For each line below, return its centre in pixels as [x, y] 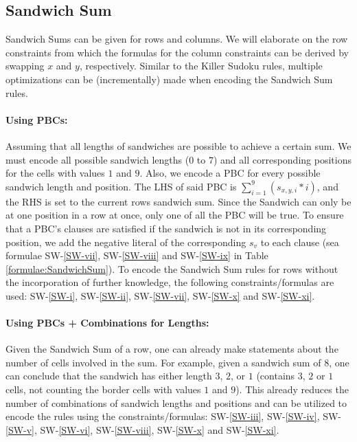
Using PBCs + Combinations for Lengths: [107, 323]
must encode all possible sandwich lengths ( [97, 159]
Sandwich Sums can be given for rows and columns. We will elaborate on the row [177, 39]
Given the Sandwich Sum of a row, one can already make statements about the [172, 349]
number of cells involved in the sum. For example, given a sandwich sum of [163, 362]
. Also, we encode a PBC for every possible [230, 173]
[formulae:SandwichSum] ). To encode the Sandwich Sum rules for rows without [172, 268]
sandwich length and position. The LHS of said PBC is [121, 186]
